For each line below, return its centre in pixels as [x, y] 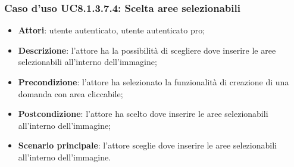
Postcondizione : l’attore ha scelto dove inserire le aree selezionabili [143, 114]
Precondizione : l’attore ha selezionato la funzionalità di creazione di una [154, 82]
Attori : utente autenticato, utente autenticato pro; [112, 30]
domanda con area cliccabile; [71, 93]
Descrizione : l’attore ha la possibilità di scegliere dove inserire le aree [147, 50]
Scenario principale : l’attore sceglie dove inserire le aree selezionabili [147, 145]
